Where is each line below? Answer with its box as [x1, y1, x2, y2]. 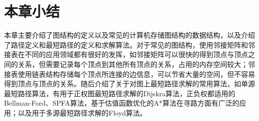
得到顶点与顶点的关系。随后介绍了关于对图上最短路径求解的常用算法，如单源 [4, 78, 255, 89]
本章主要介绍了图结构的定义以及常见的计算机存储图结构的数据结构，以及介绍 [4, 30, 255, 40]
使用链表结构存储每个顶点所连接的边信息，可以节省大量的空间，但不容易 [17, 68, 255, 79]
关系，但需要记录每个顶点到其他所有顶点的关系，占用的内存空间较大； [17, 59, 248, 69]
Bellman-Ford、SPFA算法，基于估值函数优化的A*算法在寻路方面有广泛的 [4, 98, 240, 108]
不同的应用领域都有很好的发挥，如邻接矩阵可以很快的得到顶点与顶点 [24, 49, 248, 60]
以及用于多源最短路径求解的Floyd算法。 [17, 107, 147, 118]
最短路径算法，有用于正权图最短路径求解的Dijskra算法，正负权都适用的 [4, 88, 236, 98]
